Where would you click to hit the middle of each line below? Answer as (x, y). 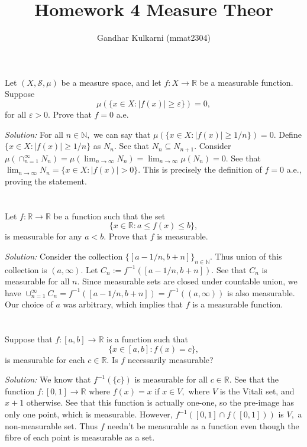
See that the (256, 379)
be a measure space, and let (111, 82)
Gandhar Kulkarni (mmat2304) (154, 38)
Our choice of (29, 304)
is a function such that (147, 339)
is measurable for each (45, 359)
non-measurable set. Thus (51, 425)
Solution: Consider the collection (64, 256)
